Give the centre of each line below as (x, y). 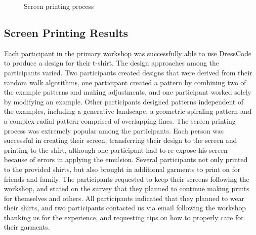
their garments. (27, 227)
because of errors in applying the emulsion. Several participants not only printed (126, 159)
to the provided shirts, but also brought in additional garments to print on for (122, 169)
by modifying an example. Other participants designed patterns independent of (124, 101)
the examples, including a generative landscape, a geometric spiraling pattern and (128, 111)
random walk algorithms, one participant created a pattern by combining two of (125, 82)
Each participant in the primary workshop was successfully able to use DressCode (128, 53)
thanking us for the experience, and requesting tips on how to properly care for (124, 217)
